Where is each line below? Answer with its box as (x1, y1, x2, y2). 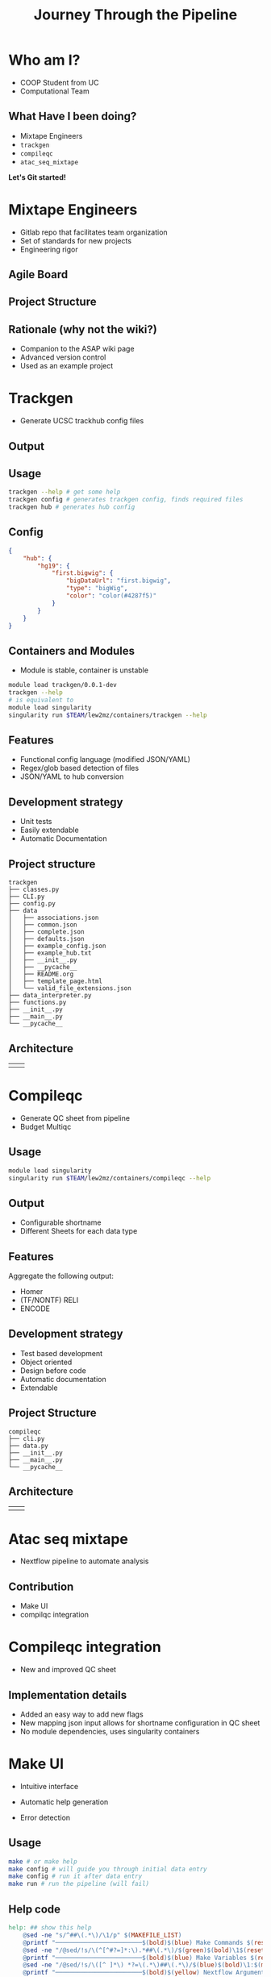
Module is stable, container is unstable (19, 665, 149, 675)
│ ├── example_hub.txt (8, 949, 92, 957)
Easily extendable (19, 825, 79, 835)
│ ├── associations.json (8, 914, 99, 922)
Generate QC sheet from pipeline (19, 1113, 131, 1122)
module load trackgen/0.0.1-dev (8, 681, 117, 689)
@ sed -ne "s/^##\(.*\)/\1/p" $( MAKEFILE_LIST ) (23, 1931, 182, 1939)
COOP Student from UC (19, 77, 99, 87)
